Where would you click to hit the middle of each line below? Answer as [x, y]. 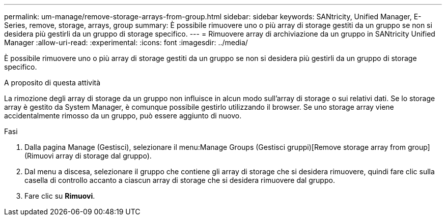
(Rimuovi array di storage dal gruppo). [88, 156]
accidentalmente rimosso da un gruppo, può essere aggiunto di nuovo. [123, 116]
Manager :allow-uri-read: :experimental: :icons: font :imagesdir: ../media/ [126, 42]
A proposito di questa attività [52, 83]
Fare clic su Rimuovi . [60, 196]
